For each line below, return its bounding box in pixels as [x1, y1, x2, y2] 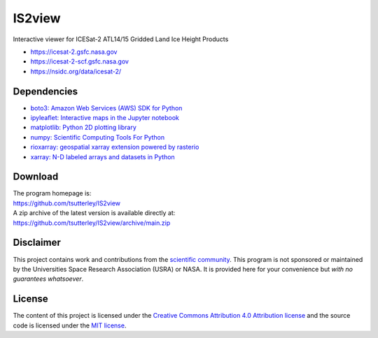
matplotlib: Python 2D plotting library [30, 123, 136, 132]
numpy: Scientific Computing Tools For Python [30, 133, 165, 141]
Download [13, 171, 59, 183]
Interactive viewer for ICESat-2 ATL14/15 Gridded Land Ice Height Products [13, 35, 229, 43]
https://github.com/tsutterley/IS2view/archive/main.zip [13, 219, 171, 227]
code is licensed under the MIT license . [13, 321, 127, 330]
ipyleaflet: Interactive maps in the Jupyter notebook [30, 114, 180, 122]
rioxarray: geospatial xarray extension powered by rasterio [30, 143, 199, 152]
